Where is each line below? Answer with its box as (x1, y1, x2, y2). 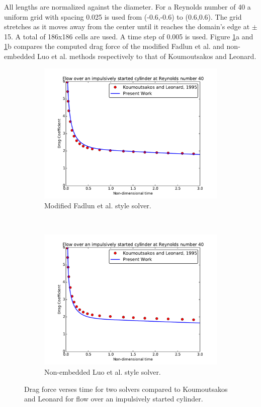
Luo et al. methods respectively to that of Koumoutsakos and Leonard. (37, 50, 256, 61)
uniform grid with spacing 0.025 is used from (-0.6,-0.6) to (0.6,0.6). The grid (4, 11, 242, 22)
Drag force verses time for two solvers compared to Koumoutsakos (24, 383, 228, 394)
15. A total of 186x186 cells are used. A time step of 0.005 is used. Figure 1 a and (4, 31, 253, 41)
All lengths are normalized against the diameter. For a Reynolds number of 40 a (4, 2, 251, 12)
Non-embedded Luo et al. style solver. (44, 366, 161, 377)
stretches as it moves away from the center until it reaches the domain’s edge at (4, 21, 250, 32)
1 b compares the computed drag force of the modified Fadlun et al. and (4, 41, 224, 51)
